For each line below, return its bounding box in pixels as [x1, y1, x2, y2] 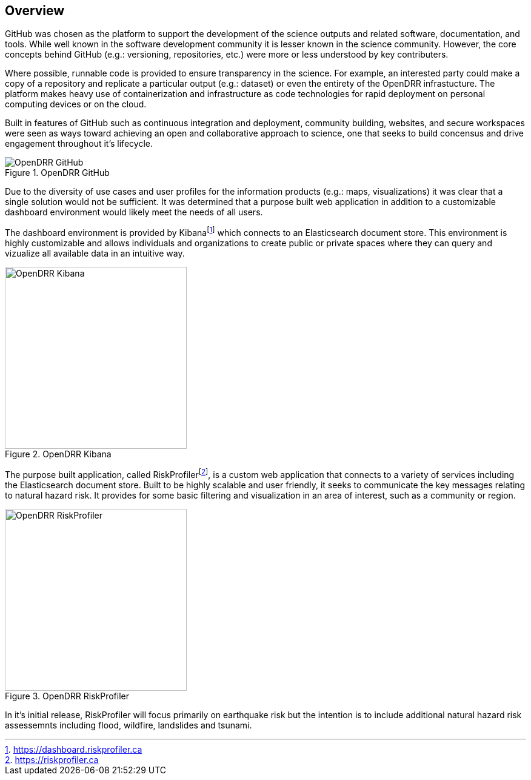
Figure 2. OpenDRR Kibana [5, 449, 112, 460]
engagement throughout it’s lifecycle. [5, 138, 153, 149]
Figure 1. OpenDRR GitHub [5, 167, 110, 178]
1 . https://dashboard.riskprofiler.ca [5, 744, 142, 755]
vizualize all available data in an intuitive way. [5, 248, 185, 259]
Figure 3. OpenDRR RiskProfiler [5, 690, 129, 701]
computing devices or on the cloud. [5, 99, 147, 110]
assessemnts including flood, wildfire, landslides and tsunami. [5, 719, 252, 730]
